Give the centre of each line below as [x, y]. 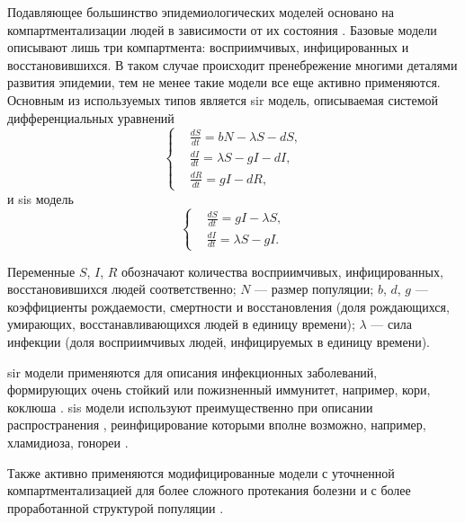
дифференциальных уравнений [91, 117]
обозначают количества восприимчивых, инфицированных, [282, 271]
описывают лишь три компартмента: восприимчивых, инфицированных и [208, 47]
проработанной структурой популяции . [116, 507]
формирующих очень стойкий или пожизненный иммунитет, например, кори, [219, 390]
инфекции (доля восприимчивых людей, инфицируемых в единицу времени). [219, 341]
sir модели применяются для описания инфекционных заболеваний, [192, 372]
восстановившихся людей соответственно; [122, 289]
